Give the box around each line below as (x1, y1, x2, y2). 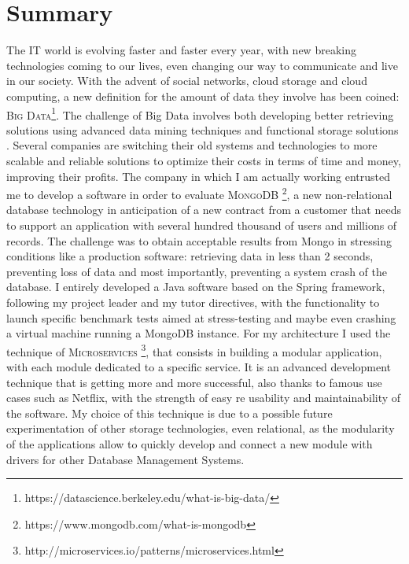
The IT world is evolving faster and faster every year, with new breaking (6, 42, 356, 58)
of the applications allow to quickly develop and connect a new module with (6, 435, 373, 452)
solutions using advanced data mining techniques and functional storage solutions (6, 121, 399, 138)
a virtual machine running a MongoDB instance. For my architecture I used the (6, 325, 391, 341)
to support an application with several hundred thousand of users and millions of (6, 216, 397, 233)
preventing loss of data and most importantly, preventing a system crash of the (6, 263, 388, 279)
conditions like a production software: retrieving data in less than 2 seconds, (6, 248, 374, 264)
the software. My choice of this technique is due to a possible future (6, 404, 333, 421)
